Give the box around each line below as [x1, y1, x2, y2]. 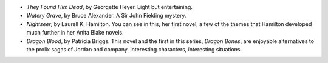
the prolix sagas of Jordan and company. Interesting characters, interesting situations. [26, 45, 242, 53]
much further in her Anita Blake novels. [26, 29, 124, 36]
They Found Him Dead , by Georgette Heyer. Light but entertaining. [26, 4, 193, 10]
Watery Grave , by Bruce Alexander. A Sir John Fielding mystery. [26, 12, 186, 19]
